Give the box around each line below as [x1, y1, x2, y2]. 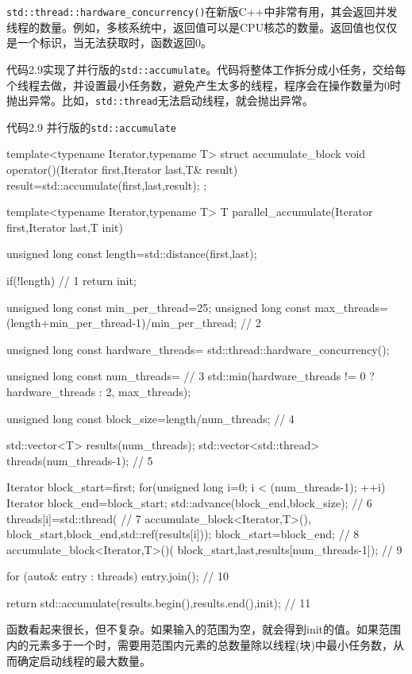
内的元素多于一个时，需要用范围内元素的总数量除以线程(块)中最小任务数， [6, 637, 393, 653]
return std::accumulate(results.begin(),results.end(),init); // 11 [6, 594, 311, 610]
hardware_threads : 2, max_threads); [6, 383, 191, 399]
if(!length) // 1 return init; [6, 272, 137, 288]
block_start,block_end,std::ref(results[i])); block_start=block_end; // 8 [6, 526, 360, 542]
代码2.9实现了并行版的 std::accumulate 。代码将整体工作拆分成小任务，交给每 [6, 60, 406, 77]
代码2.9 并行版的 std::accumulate [6, 118, 176, 135]
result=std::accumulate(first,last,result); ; [6, 176, 207, 193]
